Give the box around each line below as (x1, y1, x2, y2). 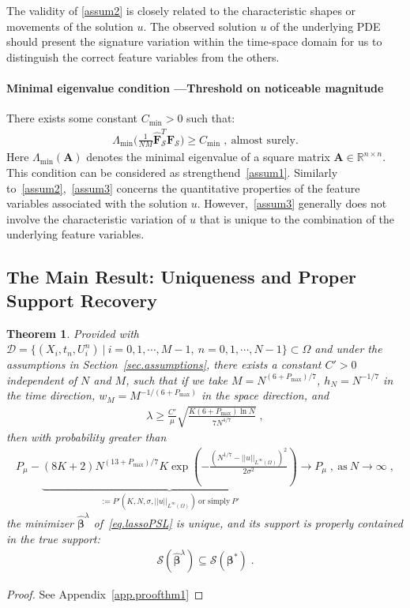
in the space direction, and (201, 387, 329, 403)
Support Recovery (6, 287, 157, 312)
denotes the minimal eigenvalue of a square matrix (86, 148, 330, 165)
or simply (198, 497, 231, 505)
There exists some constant (6, 110, 137, 126)
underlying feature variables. (6, 226, 145, 242)
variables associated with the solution (6, 195, 188, 212)
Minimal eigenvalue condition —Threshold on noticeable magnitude (6, 79, 384, 96)
